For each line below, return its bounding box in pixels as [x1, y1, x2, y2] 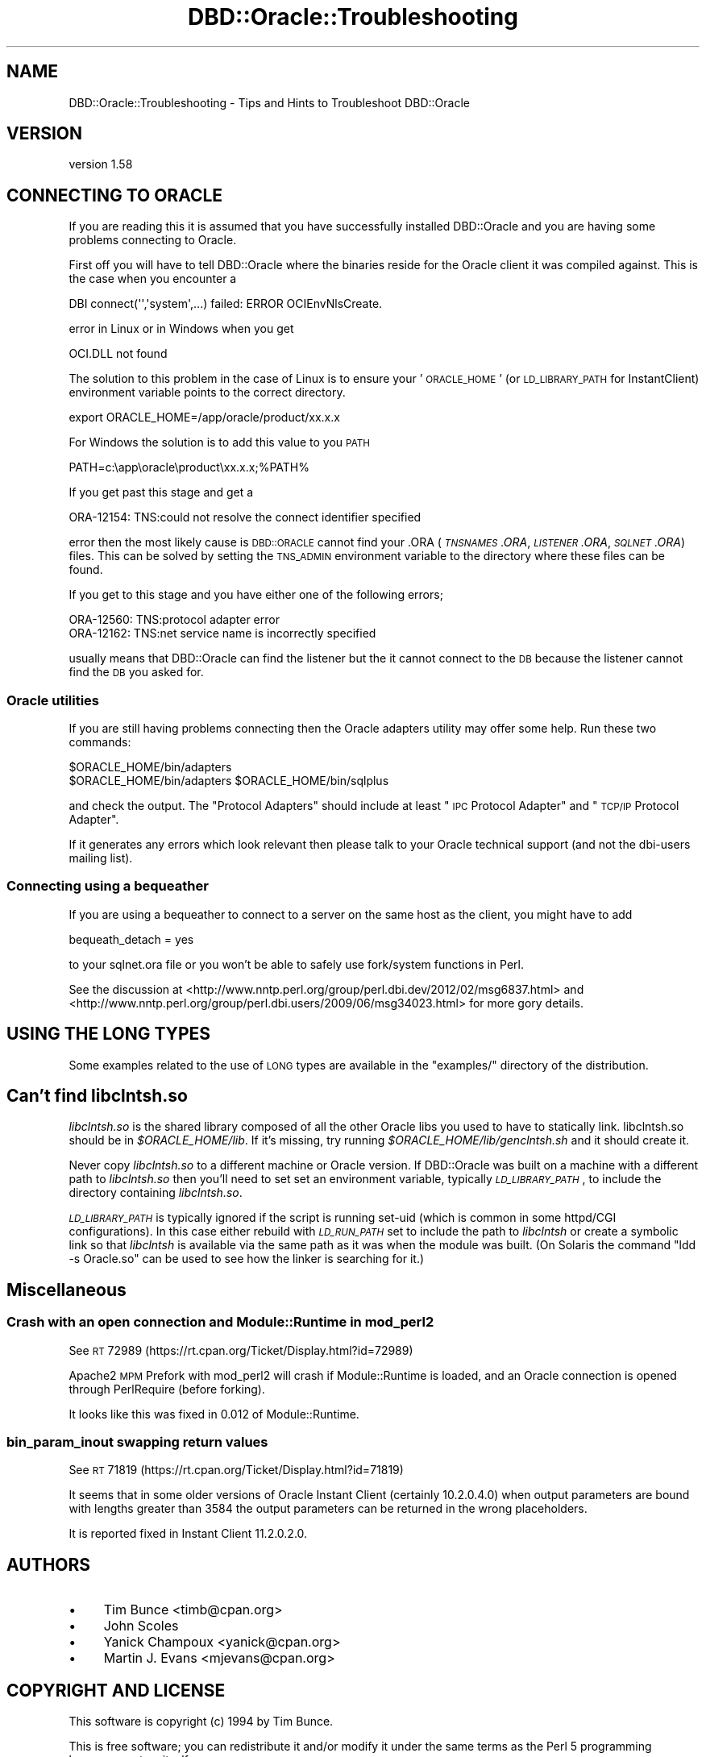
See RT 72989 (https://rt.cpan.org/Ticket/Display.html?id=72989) [69, 1343, 413, 1357]
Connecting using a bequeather [6, 878, 209, 895]
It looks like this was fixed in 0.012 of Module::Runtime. [69, 1406, 359, 1421]
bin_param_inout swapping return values [6, 1434, 268, 1451]
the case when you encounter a [69, 272, 237, 286]
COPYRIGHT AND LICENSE [6, 1680, 226, 1701]
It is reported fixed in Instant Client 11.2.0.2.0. [69, 1526, 308, 1541]
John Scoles [103, 1618, 179, 1634]
